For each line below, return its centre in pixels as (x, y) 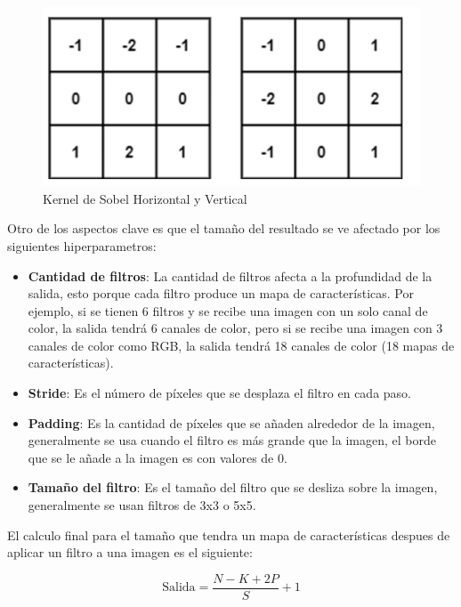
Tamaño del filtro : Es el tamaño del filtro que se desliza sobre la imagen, (233, 487)
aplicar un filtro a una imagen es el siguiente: (130, 552)
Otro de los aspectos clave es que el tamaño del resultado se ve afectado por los (224, 228)
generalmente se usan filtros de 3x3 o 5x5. (142, 505)
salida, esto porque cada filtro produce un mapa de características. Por (221, 293)
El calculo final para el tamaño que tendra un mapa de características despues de (229, 534)
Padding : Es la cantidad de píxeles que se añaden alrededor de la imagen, (231, 422)
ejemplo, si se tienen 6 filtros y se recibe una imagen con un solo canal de (228, 310)
